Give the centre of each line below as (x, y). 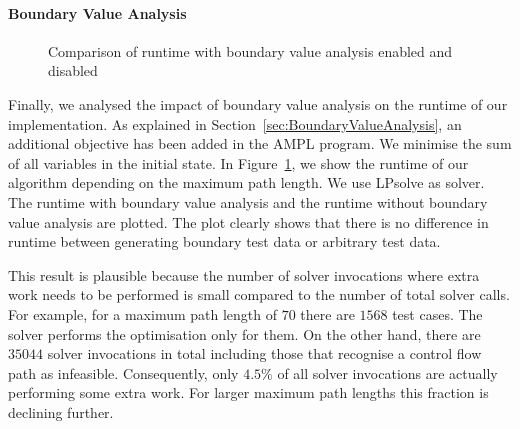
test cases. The (437, 313)
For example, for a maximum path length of (143, 313)
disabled (73, 70)
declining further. (61, 411)
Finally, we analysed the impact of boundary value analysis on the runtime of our (258, 103)
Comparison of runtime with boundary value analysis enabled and (250, 50)
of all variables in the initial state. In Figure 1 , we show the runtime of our (238, 162)
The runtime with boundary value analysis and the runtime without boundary (248, 201)
